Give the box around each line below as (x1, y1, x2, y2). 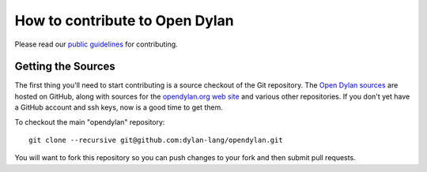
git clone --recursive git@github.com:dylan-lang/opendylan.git (28, 136, 284, 145)
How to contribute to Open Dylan (14, 12, 234, 29)
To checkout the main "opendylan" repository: (14, 117, 165, 126)
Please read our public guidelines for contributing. (14, 39, 178, 49)
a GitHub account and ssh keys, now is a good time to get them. (14, 103, 223, 112)
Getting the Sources (14, 60, 116, 73)
